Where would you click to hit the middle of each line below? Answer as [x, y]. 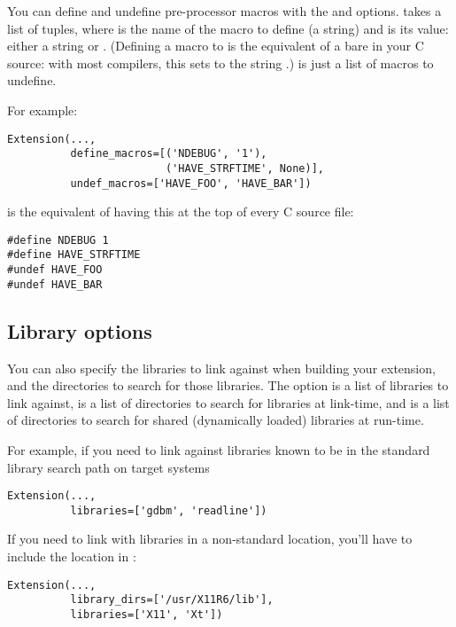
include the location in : [72, 556]
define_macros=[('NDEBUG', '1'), [169, 154]
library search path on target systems [108, 467]
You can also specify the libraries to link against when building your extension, [221, 368]
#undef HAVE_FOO [55, 270]
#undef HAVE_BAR [55, 284]
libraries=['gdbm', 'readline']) [169, 510]
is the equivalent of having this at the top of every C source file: [181, 212]
